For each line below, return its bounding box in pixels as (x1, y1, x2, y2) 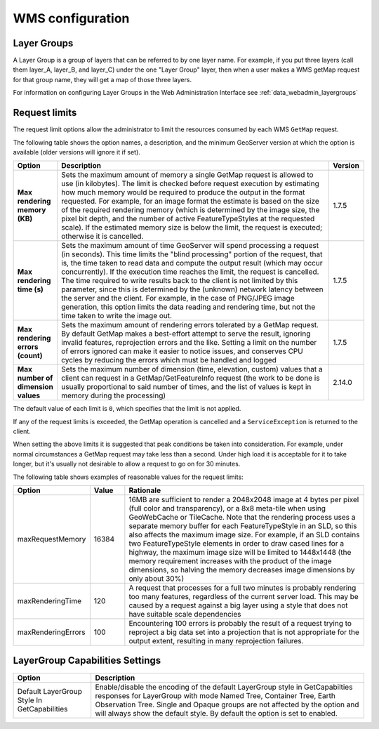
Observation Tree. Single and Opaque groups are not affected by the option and (95, 700, 359, 709)
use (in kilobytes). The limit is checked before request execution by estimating (60, 179, 319, 189)
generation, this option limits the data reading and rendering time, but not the (60, 302, 316, 312)
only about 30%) (128, 574, 185, 584)
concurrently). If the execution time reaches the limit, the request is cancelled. (60, 267, 319, 277)
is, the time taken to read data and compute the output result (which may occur (60, 258, 323, 268)
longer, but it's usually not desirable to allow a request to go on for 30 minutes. (13, 460, 241, 468)
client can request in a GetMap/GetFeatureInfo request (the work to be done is (60, 373, 320, 383)
